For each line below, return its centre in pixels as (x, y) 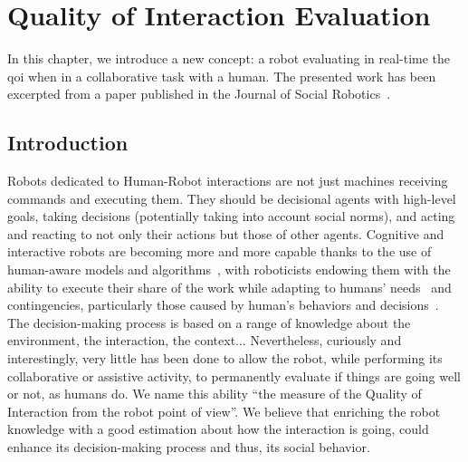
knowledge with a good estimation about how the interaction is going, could (218, 429)
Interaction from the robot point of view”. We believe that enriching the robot (224, 411)
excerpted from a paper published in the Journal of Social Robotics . (199, 94)
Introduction (68, 143)
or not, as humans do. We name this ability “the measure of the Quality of (215, 394)
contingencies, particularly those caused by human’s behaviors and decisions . (223, 305)
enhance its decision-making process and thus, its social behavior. (189, 447)
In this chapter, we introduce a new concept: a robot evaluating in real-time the (229, 58)
